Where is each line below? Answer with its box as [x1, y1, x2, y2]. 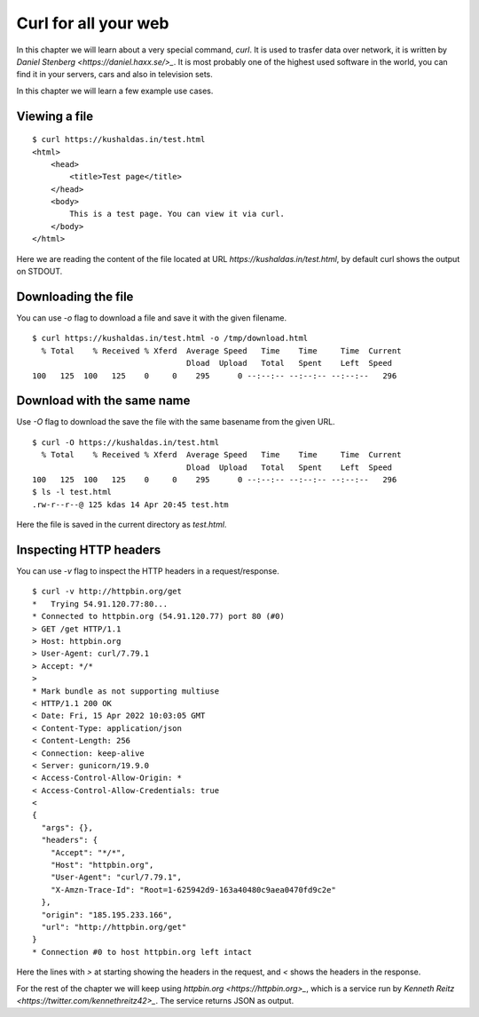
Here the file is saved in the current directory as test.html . [16, 520, 227, 530]
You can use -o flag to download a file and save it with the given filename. [16, 312, 287, 323]
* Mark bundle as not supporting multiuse [32, 686, 220, 696]
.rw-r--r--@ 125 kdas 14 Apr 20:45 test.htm [32, 499, 230, 510]
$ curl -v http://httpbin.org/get [32, 586, 182, 597]
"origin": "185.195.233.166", [41, 910, 173, 919]
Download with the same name [16, 393, 191, 409]
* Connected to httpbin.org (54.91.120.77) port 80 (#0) [32, 611, 286, 622]
